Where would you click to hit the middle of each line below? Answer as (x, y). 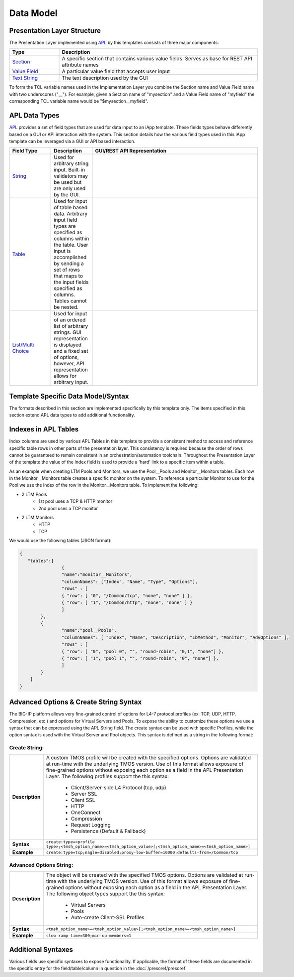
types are (65, 226)
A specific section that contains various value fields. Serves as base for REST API (157, 59)
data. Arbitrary (71, 214)
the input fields (71, 282)
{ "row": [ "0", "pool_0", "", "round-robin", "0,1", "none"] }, (143, 651)
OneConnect (86, 813)
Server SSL (84, 794)
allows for (65, 376)
